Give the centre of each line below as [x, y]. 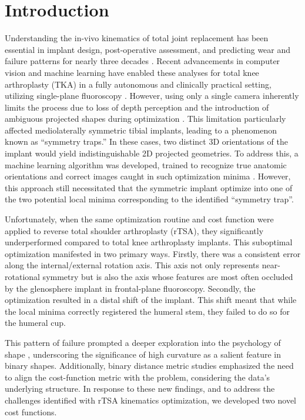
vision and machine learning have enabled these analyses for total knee [132, 72]
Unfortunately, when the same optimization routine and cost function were [139, 219]
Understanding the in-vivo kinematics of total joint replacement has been [137, 38]
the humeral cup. [35, 323]
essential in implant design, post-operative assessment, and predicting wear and [148, 49]
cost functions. [31, 411]
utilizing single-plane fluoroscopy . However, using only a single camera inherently [152, 96]
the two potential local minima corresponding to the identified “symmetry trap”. [149, 199]
